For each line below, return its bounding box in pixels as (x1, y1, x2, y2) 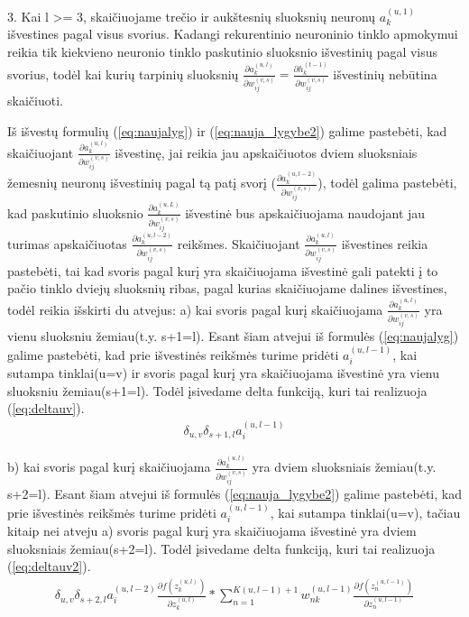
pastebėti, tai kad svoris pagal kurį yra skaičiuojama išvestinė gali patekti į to (7, 261, 438, 280)
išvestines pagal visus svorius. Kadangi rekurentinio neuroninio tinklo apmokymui (7, 24, 458, 43)
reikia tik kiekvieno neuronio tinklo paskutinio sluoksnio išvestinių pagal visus (7, 42, 438, 60)
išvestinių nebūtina (333, 64, 437, 83)
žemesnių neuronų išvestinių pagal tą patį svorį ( (7, 173, 276, 192)
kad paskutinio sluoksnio (7, 203, 143, 222)
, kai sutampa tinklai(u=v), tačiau (270, 502, 461, 521)
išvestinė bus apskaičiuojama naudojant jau (185, 203, 426, 222)
